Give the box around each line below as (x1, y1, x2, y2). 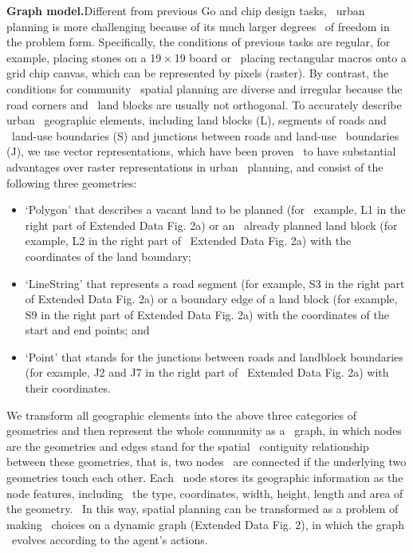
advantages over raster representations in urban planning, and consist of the (6, 158, 383, 175)
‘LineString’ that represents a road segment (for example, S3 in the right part (25, 275, 405, 291)
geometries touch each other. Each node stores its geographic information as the (6, 469, 403, 486)
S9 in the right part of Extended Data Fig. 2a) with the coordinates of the (25, 306, 389, 322)
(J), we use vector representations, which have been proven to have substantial (6, 143, 396, 160)
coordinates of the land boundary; (25, 247, 191, 264)
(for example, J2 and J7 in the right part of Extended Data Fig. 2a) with (25, 364, 389, 381)
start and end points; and (25, 322, 150, 338)
